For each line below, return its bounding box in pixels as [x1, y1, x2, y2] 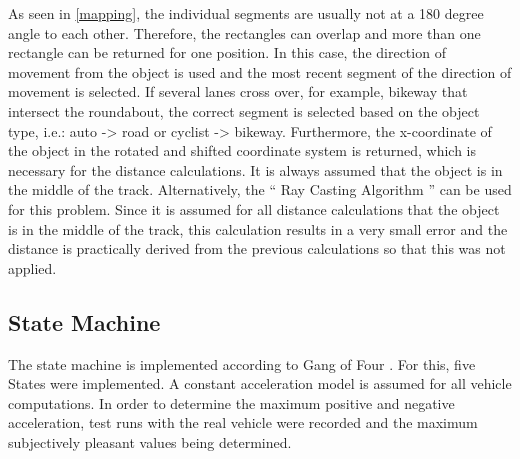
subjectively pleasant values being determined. [8, 431, 292, 452]
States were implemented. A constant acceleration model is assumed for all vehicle [8, 373, 512, 394]
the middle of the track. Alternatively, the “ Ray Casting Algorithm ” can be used [8, 179, 512, 200]
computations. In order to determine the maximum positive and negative [8, 392, 455, 413]
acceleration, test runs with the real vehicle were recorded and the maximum [8, 412, 478, 433]
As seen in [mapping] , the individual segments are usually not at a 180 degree [8, 3, 484, 23]
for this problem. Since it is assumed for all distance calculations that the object [8, 198, 500, 219]
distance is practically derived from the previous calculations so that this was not [8, 238, 506, 259]
